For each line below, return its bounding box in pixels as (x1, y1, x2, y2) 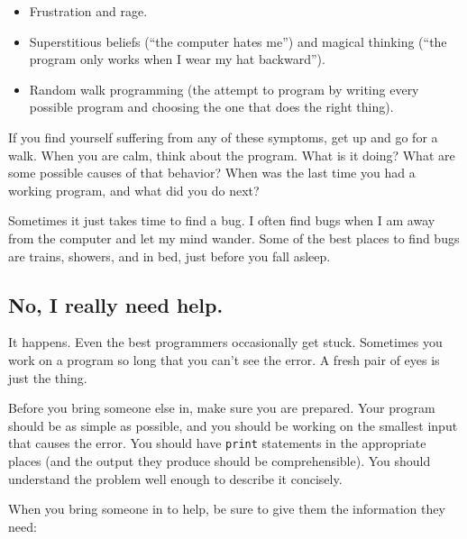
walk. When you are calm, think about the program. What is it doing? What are (8, 145, 455, 164)
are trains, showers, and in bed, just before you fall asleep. (8, 246, 331, 265)
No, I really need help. (8, 290, 224, 318)
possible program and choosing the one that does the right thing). (29, 97, 394, 116)
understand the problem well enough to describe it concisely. (8, 469, 343, 488)
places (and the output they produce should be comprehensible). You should (8, 451, 431, 470)
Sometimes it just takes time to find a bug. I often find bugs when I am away (8, 211, 435, 230)
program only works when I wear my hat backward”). (29, 50, 325, 69)
